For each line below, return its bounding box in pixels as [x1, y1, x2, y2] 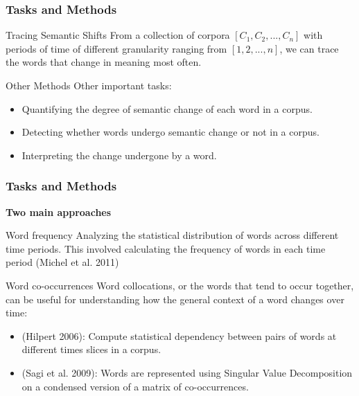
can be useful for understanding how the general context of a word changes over [6, 291, 344, 306]
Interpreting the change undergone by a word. [21, 147, 217, 162]
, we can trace [279, 41, 339, 55]
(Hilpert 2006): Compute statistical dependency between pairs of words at [21, 328, 337, 343]
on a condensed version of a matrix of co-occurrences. [21, 379, 249, 393]
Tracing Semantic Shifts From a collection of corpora [6, 28, 230, 42]
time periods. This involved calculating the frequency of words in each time [6, 241, 326, 255]
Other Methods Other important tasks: [6, 78, 172, 92]
